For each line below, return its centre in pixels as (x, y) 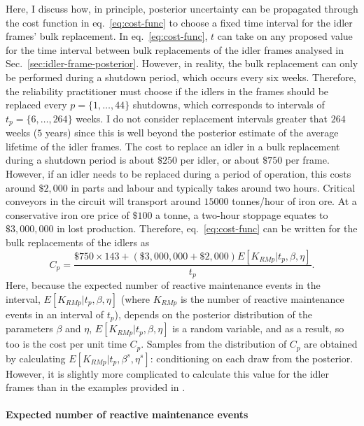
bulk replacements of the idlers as (78, 242)
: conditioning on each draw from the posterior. (252, 358)
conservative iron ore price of (68, 214)
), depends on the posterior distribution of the (213, 314)
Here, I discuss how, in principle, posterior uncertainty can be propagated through (182, 8)
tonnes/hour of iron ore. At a (294, 201)
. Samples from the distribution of (214, 344)
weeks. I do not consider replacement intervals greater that (202, 118)
